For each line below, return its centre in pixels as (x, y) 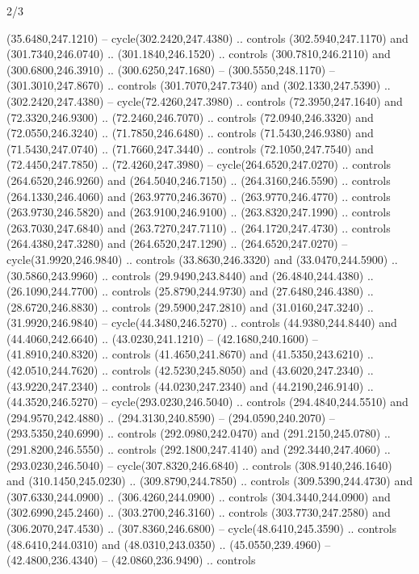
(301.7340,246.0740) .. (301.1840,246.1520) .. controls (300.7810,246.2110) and (199, 54)
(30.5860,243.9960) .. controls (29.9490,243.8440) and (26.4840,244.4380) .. (190, 275)
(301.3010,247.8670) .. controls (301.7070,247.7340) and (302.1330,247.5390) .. (199, 85)
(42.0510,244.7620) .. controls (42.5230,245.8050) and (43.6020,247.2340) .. (190, 370)
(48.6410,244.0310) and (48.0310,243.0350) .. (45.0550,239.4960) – (169, 544)
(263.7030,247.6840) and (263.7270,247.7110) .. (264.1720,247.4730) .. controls (199, 227)
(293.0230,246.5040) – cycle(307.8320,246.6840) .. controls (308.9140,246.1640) (199, 465)
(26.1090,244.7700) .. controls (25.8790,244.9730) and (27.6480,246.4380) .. (190, 291)
